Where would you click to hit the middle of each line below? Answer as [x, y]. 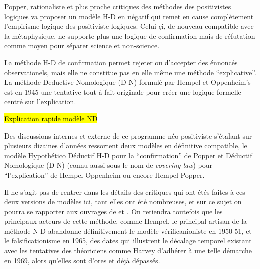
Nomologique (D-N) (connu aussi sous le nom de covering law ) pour [108, 165]
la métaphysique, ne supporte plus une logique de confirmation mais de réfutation [130, 35]
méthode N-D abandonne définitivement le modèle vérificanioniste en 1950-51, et [128, 231]
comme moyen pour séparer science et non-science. [82, 45]
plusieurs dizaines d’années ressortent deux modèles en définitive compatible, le [126, 145]
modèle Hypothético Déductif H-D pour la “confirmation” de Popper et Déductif [128, 155]
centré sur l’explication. [40, 102]
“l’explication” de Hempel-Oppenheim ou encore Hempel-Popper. [104, 174]
